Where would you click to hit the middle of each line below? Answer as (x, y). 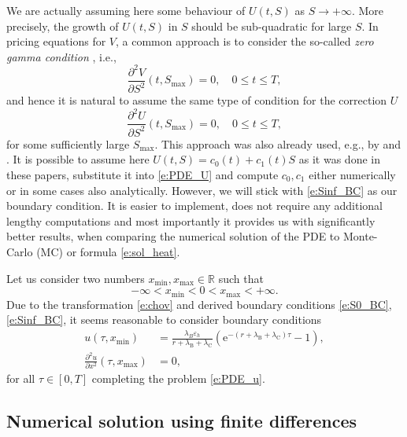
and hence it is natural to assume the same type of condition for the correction (197, 100)
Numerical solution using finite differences (181, 421)
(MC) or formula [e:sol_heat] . (108, 251)
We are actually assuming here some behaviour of (126, 10)
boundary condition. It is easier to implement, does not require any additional (194, 206)
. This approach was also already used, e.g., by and (278, 143)
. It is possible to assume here (78, 159)
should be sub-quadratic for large (272, 26)
